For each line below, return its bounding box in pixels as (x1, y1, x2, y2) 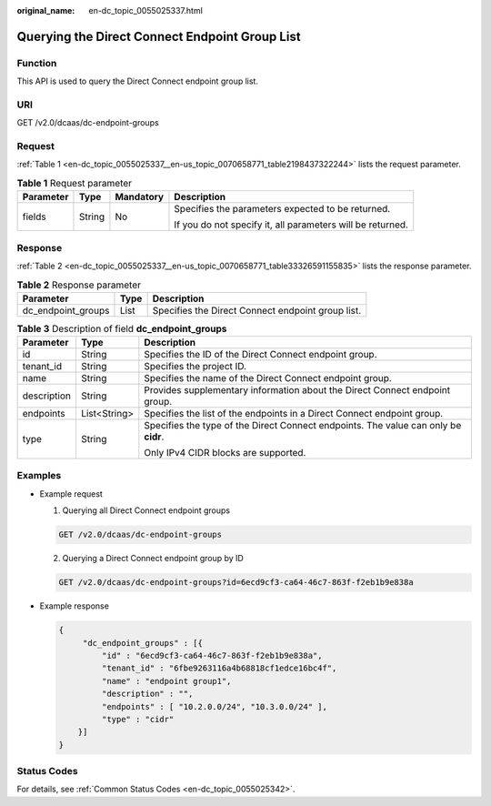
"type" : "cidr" (101, 714, 175, 724)
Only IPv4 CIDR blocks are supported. (144, 447, 306, 459)
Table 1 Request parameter (16, 177, 132, 190)
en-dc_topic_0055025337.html (88, 5, 204, 15)
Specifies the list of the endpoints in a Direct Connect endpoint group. (144, 408, 444, 420)
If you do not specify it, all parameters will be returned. (174, 218, 409, 231)
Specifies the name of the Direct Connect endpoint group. (144, 372, 393, 385)
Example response (39, 600, 109, 611)
